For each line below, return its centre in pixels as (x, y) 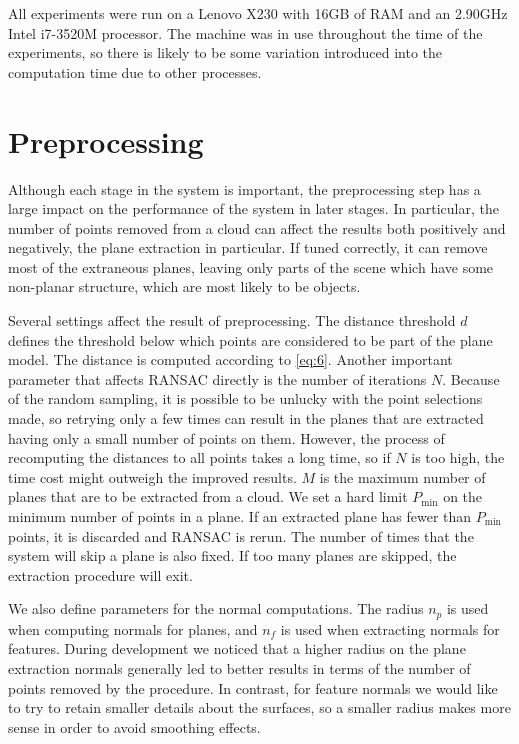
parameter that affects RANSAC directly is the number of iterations (217, 378)
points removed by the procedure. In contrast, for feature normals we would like (253, 687)
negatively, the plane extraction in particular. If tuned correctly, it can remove (248, 247)
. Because (471, 378)
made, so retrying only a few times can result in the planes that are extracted (246, 418)
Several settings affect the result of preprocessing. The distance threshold (232, 320)
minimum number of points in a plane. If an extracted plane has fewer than (240, 516)
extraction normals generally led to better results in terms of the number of (239, 668)
